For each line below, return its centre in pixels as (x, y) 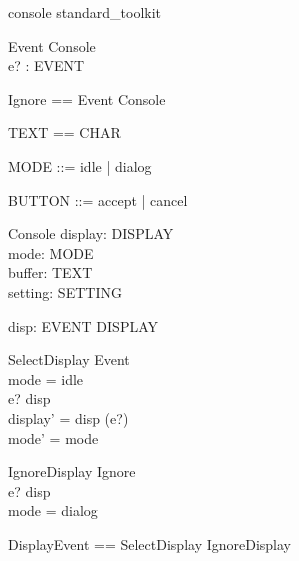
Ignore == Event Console (87, 98)
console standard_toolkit (85, 12)
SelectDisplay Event (69, 359)
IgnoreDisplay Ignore (72, 471)
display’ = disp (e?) (68, 417)
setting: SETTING (65, 291)
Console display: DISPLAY (91, 233)
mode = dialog (53, 510)
